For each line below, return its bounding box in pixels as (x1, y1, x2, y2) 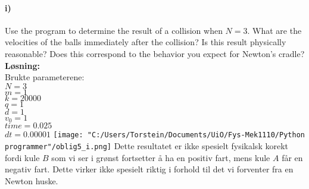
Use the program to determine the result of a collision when (5, 24, 223, 36)
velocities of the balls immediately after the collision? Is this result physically (5, 36, 286, 48)
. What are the (247, 24, 302, 36)
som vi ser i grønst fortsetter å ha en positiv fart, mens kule (51, 151, 270, 163)
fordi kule (5, 151, 40, 163)
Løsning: (5, 59, 40, 71)
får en (282, 151, 303, 163)
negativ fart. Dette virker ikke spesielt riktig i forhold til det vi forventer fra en (5, 163, 294, 175)
